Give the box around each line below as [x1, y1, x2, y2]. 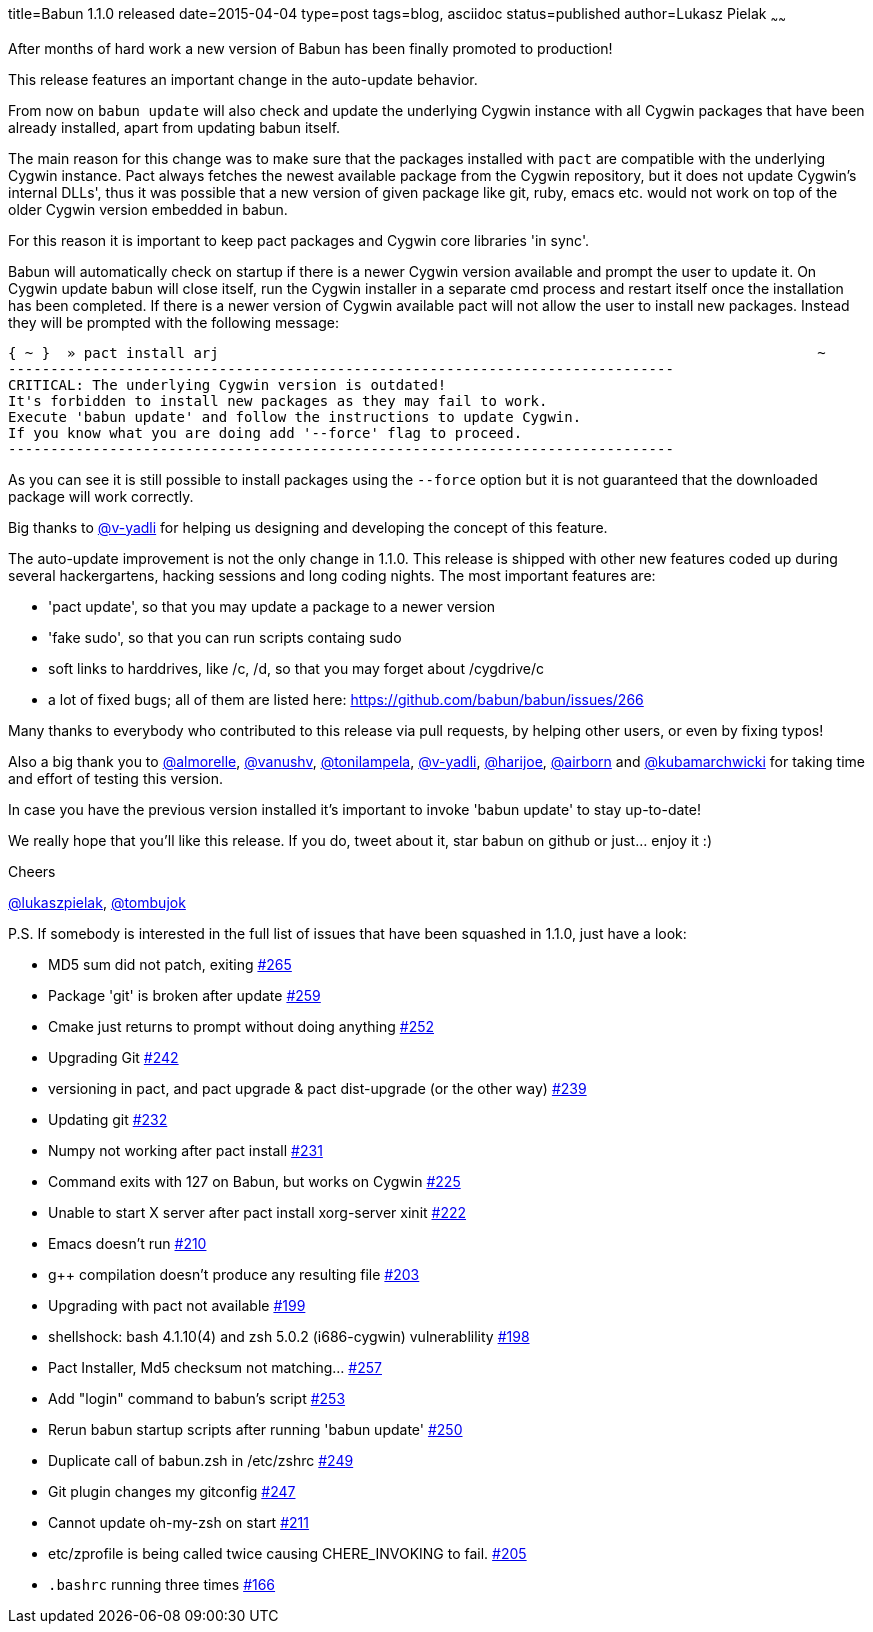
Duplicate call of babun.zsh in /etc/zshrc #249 [48, 1451, 354, 1469]
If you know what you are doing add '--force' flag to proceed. [8, 424, 523, 441]
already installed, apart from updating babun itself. [8, 118, 341, 136]
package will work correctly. [8, 487, 194, 505]
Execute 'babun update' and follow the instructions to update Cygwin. [8, 408, 582, 425]
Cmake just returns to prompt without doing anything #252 [48, 1017, 435, 1035]
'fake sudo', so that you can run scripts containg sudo [48, 628, 402, 646]
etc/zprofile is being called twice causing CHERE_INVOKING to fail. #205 [48, 1544, 527, 1562]
